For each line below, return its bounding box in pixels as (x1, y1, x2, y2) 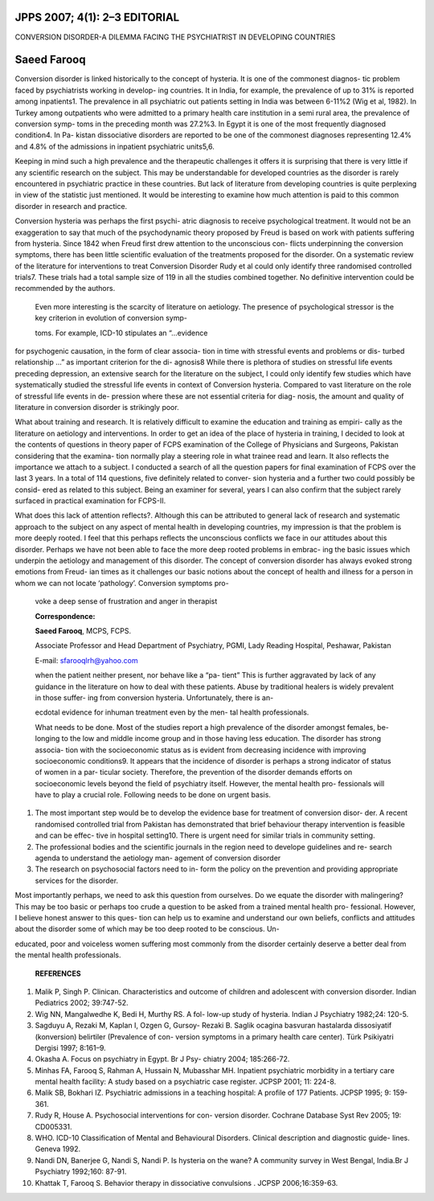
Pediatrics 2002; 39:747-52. (35, 998, 129, 1008)
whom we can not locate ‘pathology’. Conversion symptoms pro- (14, 578, 229, 588)
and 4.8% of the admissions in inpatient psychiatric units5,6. (14, 141, 215, 151)
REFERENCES (35, 969, 81, 978)
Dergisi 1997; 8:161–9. (35, 1043, 106, 1052)
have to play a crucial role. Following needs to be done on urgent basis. (35, 790, 271, 800)
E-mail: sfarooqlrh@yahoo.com (35, 655, 138, 665)
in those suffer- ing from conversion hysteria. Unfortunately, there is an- (35, 692, 274, 703)
